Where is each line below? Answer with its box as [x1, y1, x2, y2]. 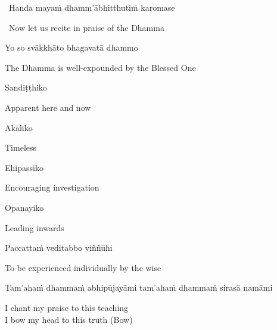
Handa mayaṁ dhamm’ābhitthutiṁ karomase [8, 1, 175, 13]
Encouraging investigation [5, 181, 99, 194]
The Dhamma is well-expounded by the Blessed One [5, 61, 196, 73]
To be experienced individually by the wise [5, 261, 161, 273]
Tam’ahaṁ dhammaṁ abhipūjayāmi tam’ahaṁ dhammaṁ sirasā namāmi [5, 281, 273, 294]
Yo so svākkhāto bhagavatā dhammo [5, 41, 138, 54]
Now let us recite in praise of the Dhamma [8, 21, 164, 33]
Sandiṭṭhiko [5, 81, 47, 94]
